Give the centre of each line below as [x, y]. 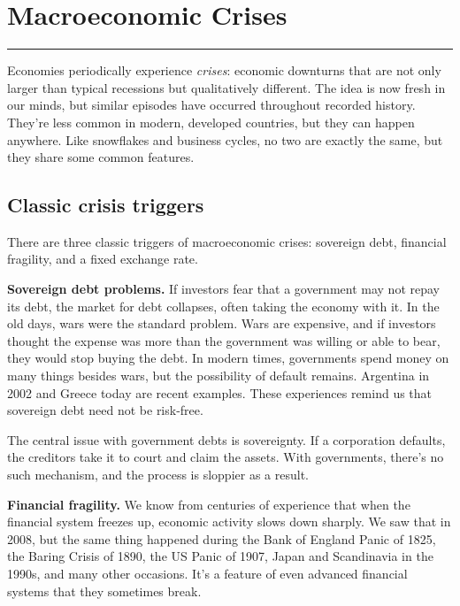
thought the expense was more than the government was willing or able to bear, [224, 340]
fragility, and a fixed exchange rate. [103, 259]
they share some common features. [101, 157]
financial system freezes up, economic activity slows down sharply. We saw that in [229, 522]
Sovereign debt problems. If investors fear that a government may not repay [223, 289]
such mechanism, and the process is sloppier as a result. [158, 475]
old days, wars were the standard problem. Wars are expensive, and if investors [222, 323]
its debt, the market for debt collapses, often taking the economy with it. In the [223, 306]
